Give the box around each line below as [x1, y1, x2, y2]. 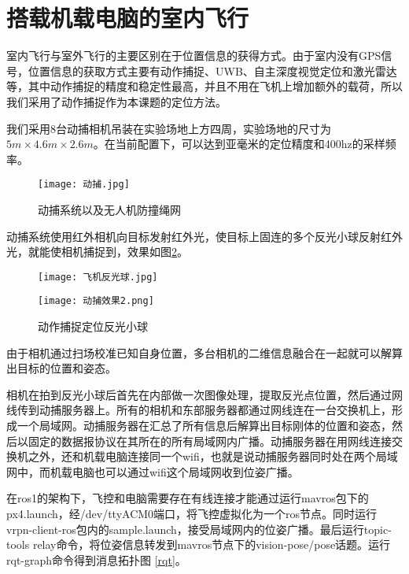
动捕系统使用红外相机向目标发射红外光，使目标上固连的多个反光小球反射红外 [6, 228, 403, 244]
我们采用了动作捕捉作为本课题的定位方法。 [6, 93, 227, 109]
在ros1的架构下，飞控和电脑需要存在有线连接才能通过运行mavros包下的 [6, 490, 369, 506]
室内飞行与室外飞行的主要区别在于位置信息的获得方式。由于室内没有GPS [6, 47, 381, 64]
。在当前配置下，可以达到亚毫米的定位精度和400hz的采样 [93, 135, 385, 152]
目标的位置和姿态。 [17, 360, 116, 376]
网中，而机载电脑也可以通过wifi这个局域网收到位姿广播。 [6, 463, 299, 480]
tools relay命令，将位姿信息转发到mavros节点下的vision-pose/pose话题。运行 [6, 536, 391, 553]
